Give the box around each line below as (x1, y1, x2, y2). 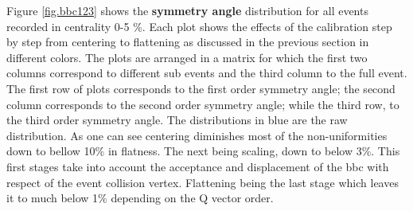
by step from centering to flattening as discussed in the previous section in (6, 33, 369, 50)
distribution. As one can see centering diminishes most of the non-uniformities (6, 127, 388, 143)
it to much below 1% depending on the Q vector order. (6, 190, 274, 206)
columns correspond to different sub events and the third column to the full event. (6, 64, 407, 81)
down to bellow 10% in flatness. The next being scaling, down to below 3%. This (6, 143, 400, 159)
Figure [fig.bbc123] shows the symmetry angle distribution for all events (6, 2, 368, 18)
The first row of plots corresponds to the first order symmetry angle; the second (6, 80, 395, 96)
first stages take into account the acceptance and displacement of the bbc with (6, 158, 389, 174)
